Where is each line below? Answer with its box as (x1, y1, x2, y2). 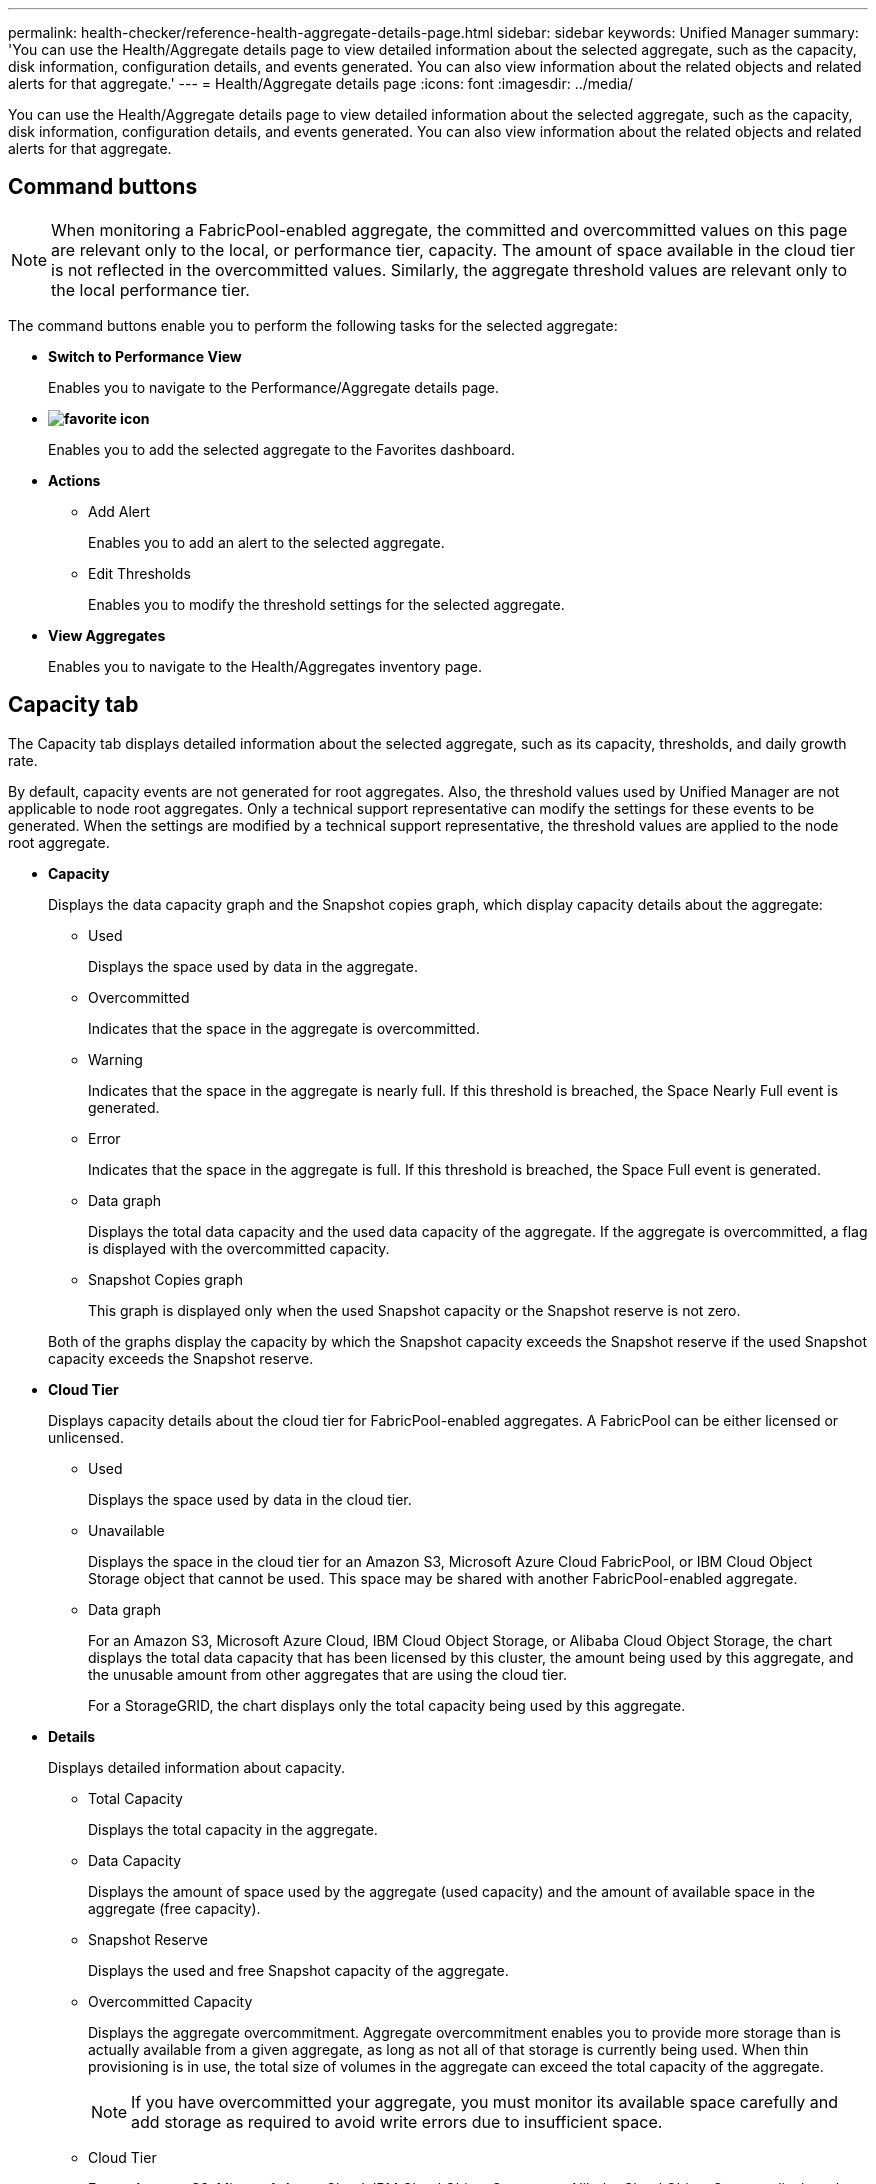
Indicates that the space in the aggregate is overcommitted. (88, 1019, 480, 1037)
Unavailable (88, 1521, 165, 1539)
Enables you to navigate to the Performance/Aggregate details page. (48, 378, 500, 396)
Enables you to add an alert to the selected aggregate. (88, 533, 445, 551)
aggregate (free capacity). (88, 1899, 261, 1917)
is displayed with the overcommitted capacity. (88, 1239, 390, 1257)
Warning (88, 1050, 143, 1068)
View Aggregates (48, 626, 166, 644)
